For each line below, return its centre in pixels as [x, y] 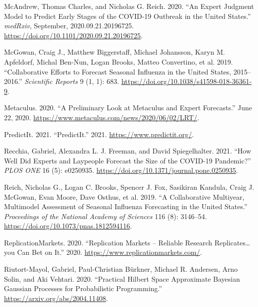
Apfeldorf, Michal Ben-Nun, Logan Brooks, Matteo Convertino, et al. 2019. [119, 61]
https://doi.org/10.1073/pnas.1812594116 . [68, 226]
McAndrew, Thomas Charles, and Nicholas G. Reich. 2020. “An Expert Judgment [129, 6]
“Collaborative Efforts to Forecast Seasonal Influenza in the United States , [118, 71]
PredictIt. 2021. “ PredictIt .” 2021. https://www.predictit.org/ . [99, 134]
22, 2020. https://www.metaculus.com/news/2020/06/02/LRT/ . [102, 117]
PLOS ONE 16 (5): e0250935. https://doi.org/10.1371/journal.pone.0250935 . [121, 170]
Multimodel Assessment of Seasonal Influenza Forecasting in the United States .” [126, 206]
